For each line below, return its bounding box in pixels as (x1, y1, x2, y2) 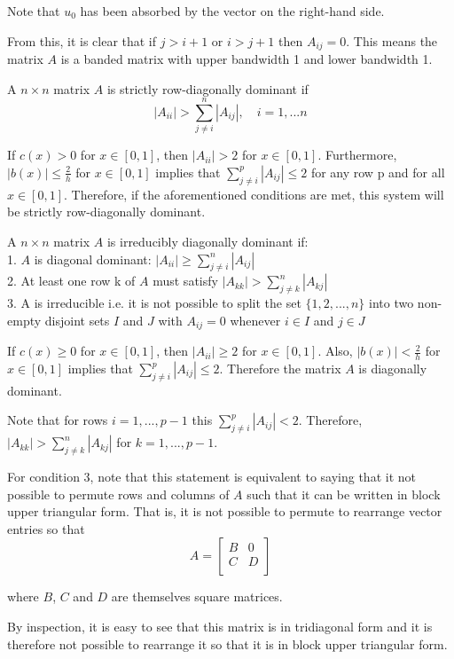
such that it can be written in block (247, 484, 441, 503)
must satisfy (153, 271, 218, 290)
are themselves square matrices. (111, 587, 283, 606)
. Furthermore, (317, 145, 397, 164)
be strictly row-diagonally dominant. (7, 202, 206, 221)
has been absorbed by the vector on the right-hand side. (80, 2, 385, 20)
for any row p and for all (310, 162, 445, 181)
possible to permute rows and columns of (7, 484, 230, 503)
